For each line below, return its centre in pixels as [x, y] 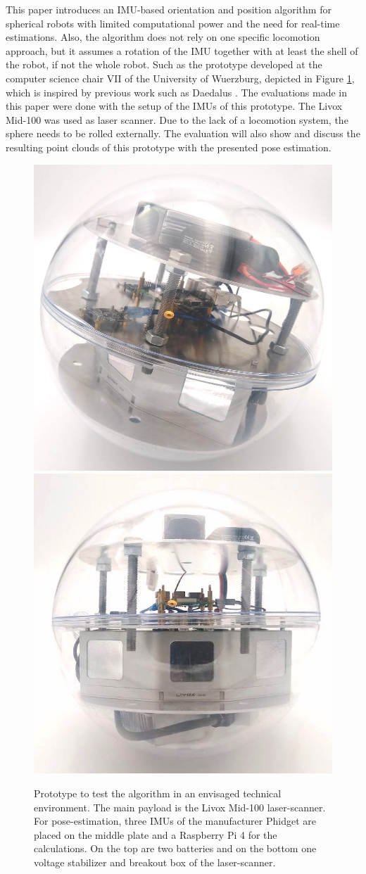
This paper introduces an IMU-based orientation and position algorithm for [169, 9]
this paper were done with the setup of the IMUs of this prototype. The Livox [174, 106]
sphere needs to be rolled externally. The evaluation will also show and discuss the [183, 133]
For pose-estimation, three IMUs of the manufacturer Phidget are [175, 821]
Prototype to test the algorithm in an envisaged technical [158, 793]
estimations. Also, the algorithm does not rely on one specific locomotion [163, 37]
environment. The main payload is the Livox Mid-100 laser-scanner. [180, 807]
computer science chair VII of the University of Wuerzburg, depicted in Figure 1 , [180, 78]
